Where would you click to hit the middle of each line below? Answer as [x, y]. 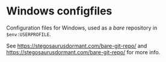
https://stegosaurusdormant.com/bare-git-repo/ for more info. [83, 52]
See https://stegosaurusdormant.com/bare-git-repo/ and [77, 46]
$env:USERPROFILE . [29, 34]
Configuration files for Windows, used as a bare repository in [82, 28]
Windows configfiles [59, 11]
